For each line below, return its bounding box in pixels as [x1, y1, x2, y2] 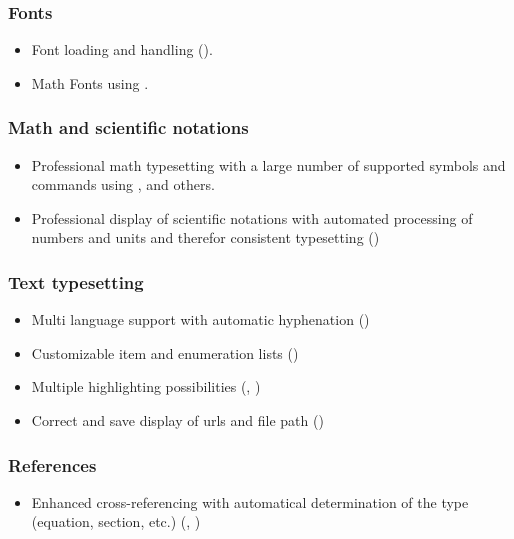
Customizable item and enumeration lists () [31, 342, 299, 363]
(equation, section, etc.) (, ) [31, 511, 201, 532]
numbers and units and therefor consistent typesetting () [31, 227, 380, 248]
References [8, 452, 97, 477]
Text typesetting [8, 269, 144, 294]
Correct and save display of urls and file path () [31, 410, 324, 430]
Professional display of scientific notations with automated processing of [31, 207, 473, 228]
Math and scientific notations [8, 115, 249, 140]
